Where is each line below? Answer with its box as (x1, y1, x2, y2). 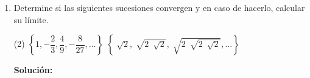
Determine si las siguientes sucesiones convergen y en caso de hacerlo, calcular (13, 1, 305, 13)
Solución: (13, 63, 53, 76)
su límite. (13, 13, 49, 26)
